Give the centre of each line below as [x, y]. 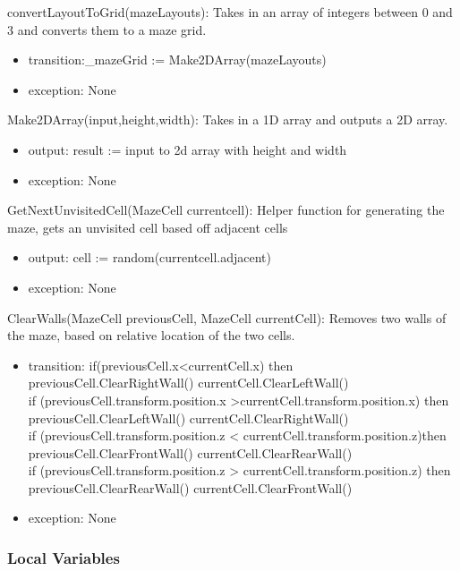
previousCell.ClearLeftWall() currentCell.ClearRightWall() [188, 418]
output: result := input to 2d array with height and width [187, 149]
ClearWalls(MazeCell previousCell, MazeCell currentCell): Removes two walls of [227, 317]
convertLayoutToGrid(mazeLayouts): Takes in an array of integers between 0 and [230, 12]
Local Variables [64, 557]
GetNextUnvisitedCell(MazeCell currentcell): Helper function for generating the [226, 210]
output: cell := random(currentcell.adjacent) [150, 257]
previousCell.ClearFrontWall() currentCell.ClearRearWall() [190, 452]
